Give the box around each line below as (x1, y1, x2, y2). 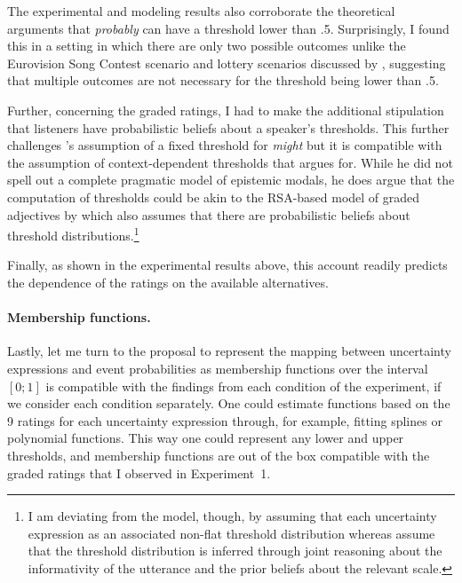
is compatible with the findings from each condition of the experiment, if (45, 376, 442, 395)
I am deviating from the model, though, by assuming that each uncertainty (28, 507, 437, 525)
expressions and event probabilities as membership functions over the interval (7, 358, 428, 377)
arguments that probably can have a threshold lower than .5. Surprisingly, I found (7, 19, 450, 37)
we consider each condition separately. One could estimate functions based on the (7, 394, 450, 413)
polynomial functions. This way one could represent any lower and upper (7, 429, 404, 447)
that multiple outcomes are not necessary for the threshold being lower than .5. (7, 71, 439, 90)
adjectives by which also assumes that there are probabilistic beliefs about (7, 205, 410, 224)
